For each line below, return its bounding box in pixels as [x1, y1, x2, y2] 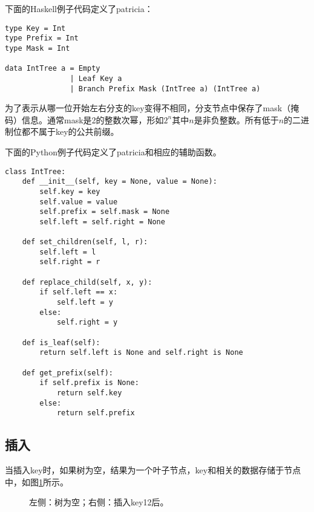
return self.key [56, 389, 122, 397]
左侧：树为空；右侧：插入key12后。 [29, 496, 169, 508]
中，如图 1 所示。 [5, 475, 68, 488]
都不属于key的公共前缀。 [21, 125, 119, 138]
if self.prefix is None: [39, 378, 139, 387]
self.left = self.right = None [39, 217, 165, 226]
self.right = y [56, 318, 118, 327]
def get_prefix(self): [22, 368, 113, 377]
